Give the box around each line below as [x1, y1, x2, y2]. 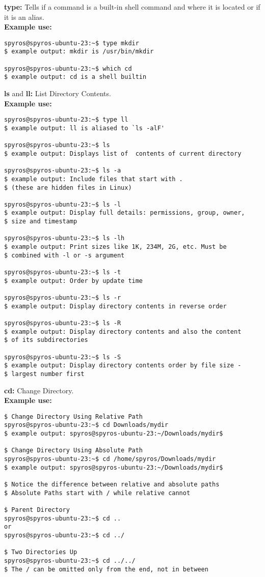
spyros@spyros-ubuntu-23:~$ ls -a [4, 167, 121, 175]
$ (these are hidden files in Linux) [4, 184, 132, 191]
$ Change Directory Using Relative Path [4, 413, 143, 420]
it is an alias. [4, 11, 44, 22]
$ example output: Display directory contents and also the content [4, 328, 242, 335]
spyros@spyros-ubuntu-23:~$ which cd [4, 65, 132, 72]
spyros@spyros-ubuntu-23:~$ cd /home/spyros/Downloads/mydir [4, 455, 216, 463]
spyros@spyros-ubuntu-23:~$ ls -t [4, 269, 121, 276]
